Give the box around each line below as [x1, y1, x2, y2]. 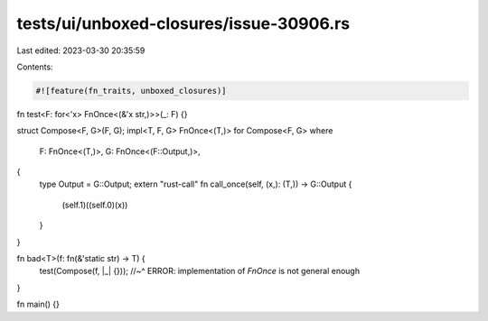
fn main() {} [16, 298, 61, 310]
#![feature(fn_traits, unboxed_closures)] [35, 86, 227, 96]
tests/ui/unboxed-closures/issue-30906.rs [16, 14, 351, 33]
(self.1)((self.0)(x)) [61, 199, 128, 210]
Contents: [16, 61, 53, 72]
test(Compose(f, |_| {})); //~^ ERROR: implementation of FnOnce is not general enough [39, 266, 361, 277]
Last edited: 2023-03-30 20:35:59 [16, 45, 145, 56]
